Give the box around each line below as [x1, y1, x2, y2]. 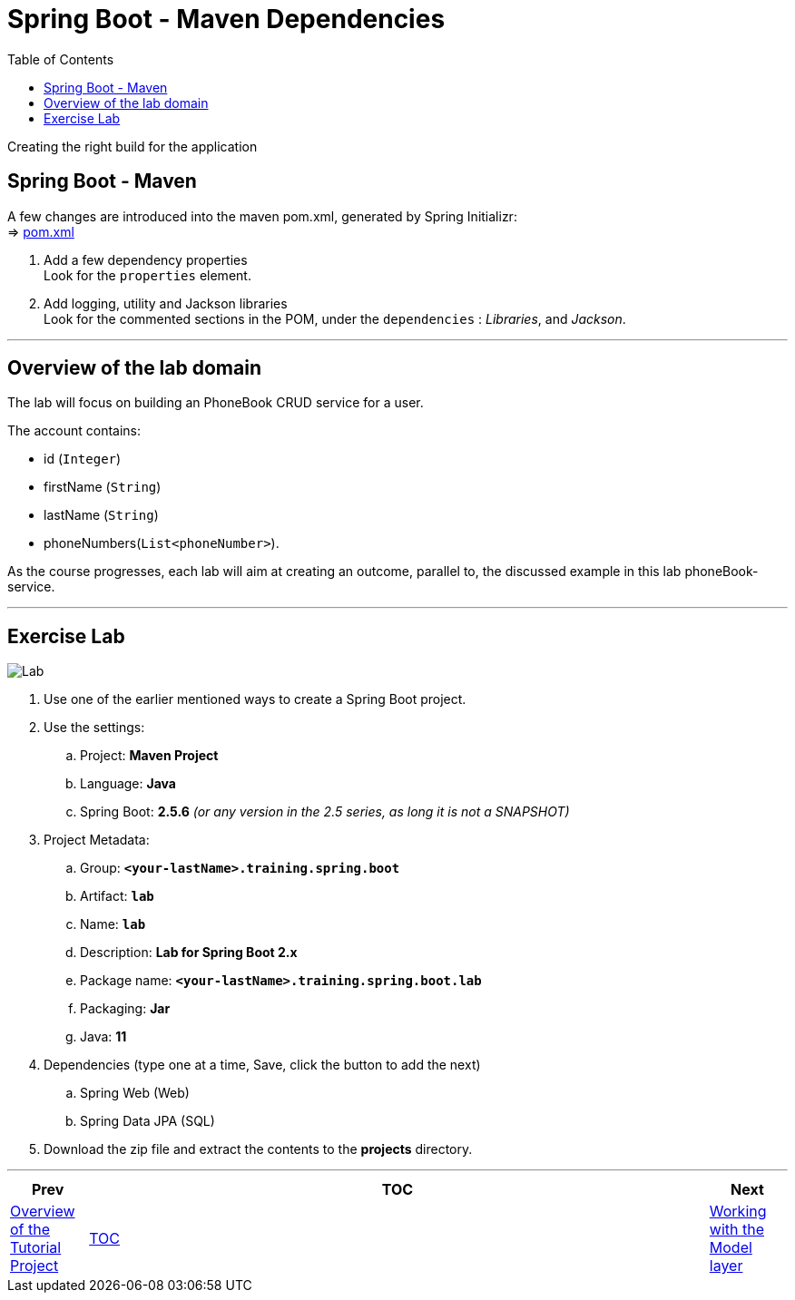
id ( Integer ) [44, 451, 122, 467]
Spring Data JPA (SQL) [80, 1113, 215, 1129]
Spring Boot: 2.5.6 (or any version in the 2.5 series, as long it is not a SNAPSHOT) [80, 804, 570, 820]
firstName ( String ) [44, 479, 162, 495]
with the [709, 1220, 764, 1239]
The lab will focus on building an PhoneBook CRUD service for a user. [7, 395, 424, 411]
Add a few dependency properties [44, 251, 248, 268]
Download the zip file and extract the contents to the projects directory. [44, 1141, 473, 1158]
